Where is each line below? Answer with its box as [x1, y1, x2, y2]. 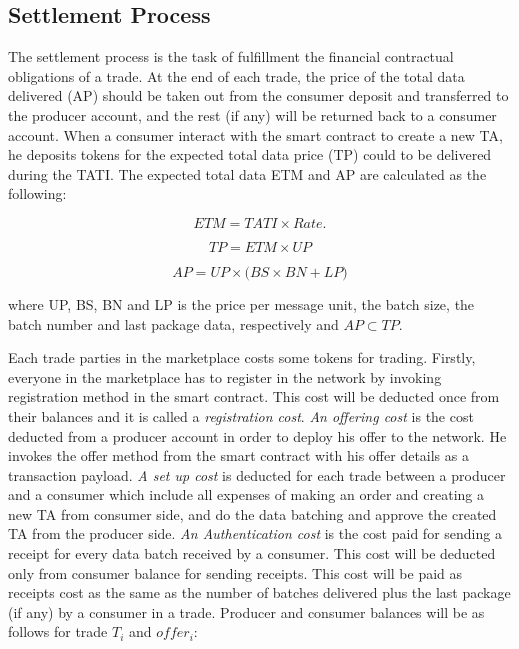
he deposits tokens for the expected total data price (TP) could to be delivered [8, 144, 492, 165]
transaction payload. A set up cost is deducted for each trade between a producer [8, 464, 506, 485]
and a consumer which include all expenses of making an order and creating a [8, 484, 484, 505]
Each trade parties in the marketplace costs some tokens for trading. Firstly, [8, 347, 476, 368]
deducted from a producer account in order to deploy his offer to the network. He [8, 425, 507, 446]
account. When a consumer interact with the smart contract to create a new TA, [8, 124, 503, 145]
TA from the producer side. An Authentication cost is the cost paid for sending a [8, 523, 502, 544]
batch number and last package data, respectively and [8, 313, 339, 334]
